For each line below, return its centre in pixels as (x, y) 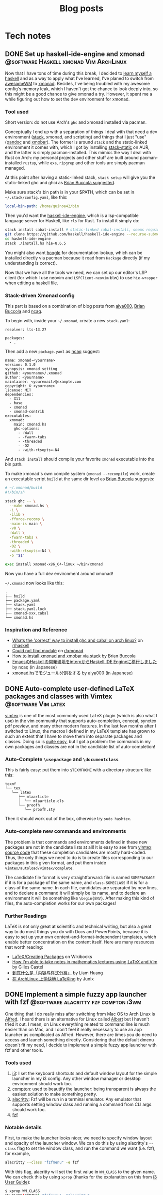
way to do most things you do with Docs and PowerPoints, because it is (76, 931)
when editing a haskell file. (32, 283)
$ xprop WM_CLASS (23, 1191)
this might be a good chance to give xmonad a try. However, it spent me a (79, 94)
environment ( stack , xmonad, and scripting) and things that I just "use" (76, 137)
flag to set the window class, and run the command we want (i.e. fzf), (86, 1148)
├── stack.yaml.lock (26, 609)
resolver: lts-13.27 (26, 330)
